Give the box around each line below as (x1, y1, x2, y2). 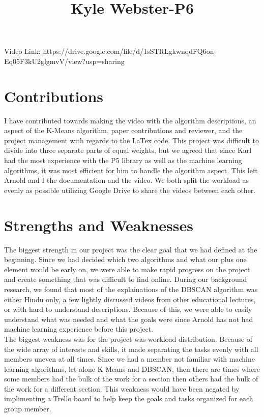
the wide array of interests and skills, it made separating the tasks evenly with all (4, 343, 258, 354)
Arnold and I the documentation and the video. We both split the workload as (4, 175, 249, 185)
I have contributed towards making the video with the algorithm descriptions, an (4, 115, 256, 125)
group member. (4, 403, 51, 414)
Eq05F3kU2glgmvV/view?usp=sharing (4, 55, 125, 66)
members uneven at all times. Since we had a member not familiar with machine (4, 354, 255, 364)
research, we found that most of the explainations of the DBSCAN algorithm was (4, 283, 258, 294)
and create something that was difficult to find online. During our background (4, 274, 247, 284)
